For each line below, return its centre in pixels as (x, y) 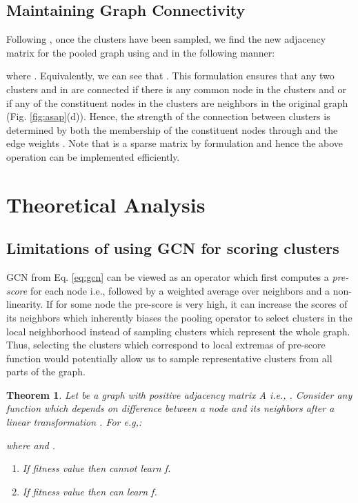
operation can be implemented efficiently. (93, 156)
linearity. (25, 304)
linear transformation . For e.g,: (74, 422)
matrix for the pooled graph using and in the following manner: (141, 52)
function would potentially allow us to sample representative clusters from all (169, 358)
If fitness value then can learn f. (90, 491)
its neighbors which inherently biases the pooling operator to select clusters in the (179, 317)
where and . (31, 445)
